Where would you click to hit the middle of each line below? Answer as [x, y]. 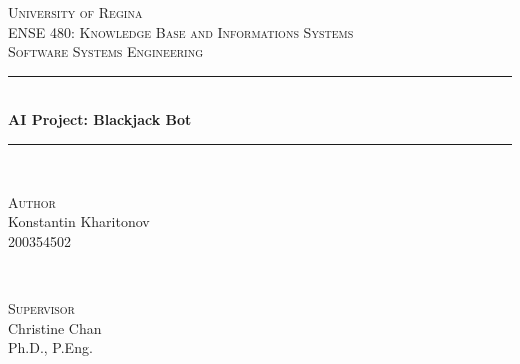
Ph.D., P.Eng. [50, 347]
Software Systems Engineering [106, 51]
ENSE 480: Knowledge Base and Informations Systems [181, 31]
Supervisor [41, 307]
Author [32, 201]
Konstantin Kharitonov [79, 221]
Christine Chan [55, 327]
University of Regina [75, 12]
